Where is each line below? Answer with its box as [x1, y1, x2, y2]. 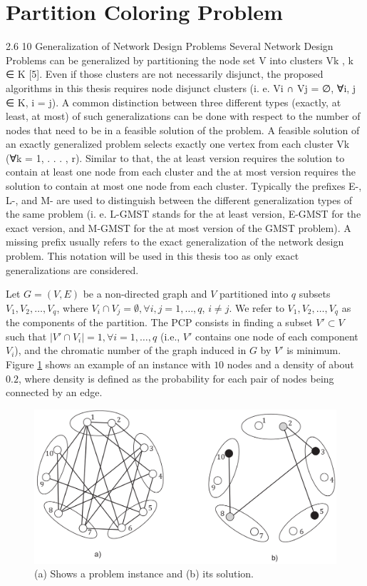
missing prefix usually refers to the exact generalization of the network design [6, 234, 344, 249]
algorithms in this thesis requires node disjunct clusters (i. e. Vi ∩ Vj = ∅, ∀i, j [6, 80, 356, 95]
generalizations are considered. [6, 262, 139, 277]
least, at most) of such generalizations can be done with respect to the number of [6, 108, 361, 123]
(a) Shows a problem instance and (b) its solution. [34, 566, 254, 581]
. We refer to [229, 300, 284, 315]
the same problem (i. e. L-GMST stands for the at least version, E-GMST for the [6, 206, 361, 221]
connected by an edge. [6, 385, 103, 400]
